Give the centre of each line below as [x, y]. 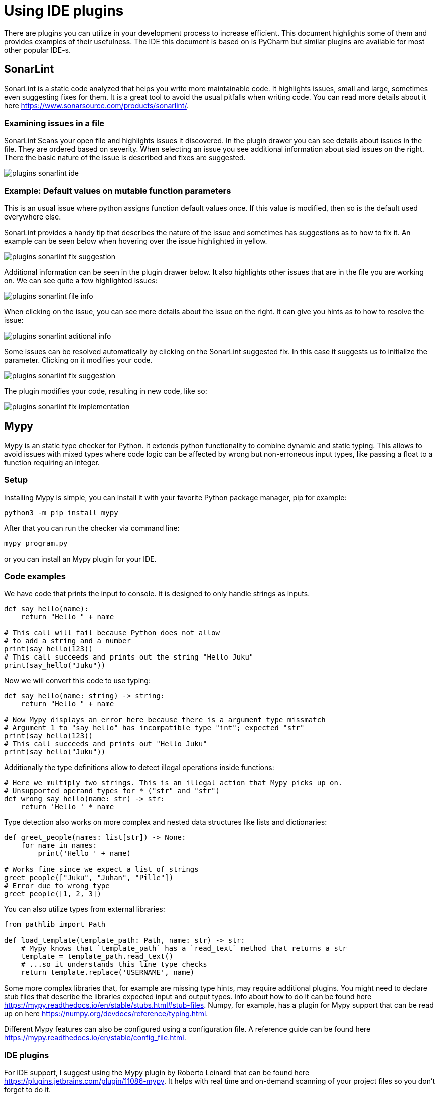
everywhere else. [33, 217]
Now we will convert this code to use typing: [77, 681]
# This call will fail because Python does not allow [112, 633]
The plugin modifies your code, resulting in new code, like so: [106, 391]
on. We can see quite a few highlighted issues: [81, 281]
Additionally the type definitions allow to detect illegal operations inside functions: [139, 768]
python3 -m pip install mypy [61, 513]
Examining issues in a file [54, 123]
